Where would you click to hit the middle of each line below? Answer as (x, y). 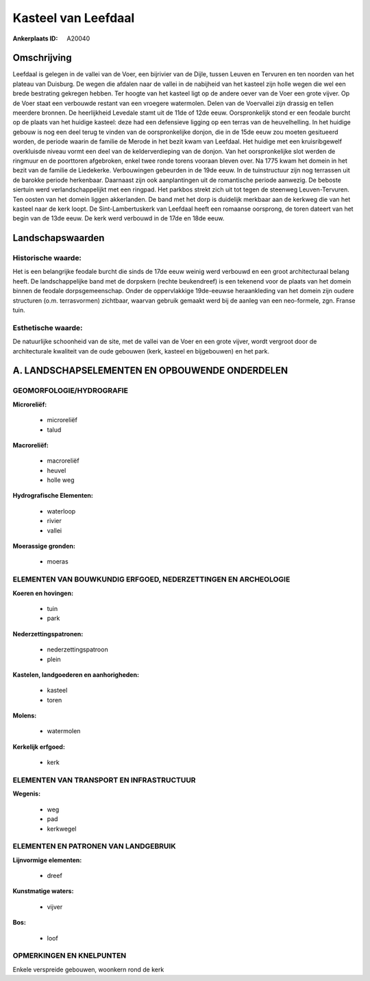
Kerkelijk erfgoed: (39, 747)
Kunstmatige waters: (43, 891)
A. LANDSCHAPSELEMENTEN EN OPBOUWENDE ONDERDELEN (150, 371)
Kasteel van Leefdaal (74, 18)
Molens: (25, 716)
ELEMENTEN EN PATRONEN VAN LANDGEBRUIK (94, 846)
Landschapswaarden (59, 238)
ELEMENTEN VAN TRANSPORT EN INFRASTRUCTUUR (104, 780)
